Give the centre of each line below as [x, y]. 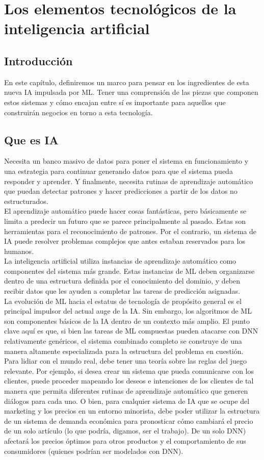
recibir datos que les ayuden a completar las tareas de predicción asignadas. [122, 291]
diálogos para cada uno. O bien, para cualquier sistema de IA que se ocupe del [127, 401]
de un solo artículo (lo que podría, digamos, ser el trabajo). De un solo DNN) [125, 431]
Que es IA [31, 139]
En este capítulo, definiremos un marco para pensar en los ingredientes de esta [127, 82]
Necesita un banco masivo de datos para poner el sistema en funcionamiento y [126, 161]
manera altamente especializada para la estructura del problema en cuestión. [124, 351]
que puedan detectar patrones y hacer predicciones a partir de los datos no [121, 191]
